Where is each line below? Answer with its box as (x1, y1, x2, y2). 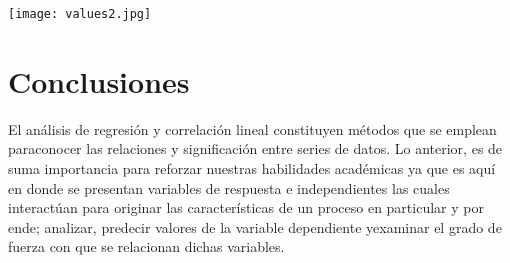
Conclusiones (8, 60, 190, 101)
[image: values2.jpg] (8, 7, 152, 21)
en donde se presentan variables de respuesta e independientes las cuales (8, 177, 450, 198)
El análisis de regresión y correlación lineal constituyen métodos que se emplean (8, 118, 497, 139)
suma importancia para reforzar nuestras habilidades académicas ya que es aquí (8, 157, 496, 178)
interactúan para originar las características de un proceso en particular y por (8, 197, 484, 218)
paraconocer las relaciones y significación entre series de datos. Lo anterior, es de (8, 138, 503, 159)
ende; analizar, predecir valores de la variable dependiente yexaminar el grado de (8, 216, 502, 237)
